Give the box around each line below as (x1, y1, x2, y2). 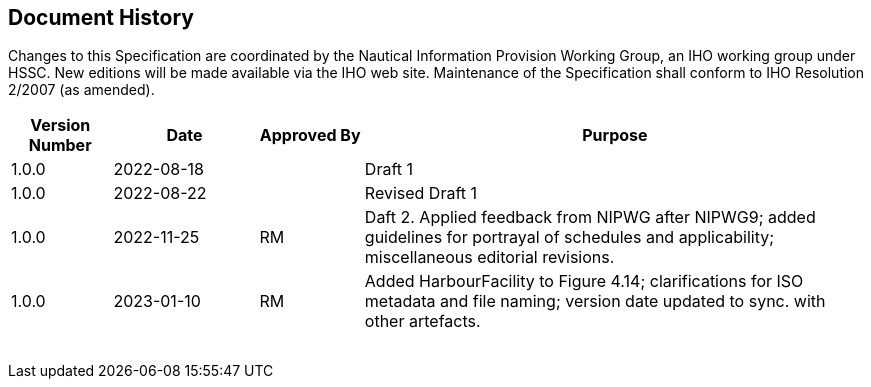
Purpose (582, 125, 648, 146)
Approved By (259, 125, 361, 146)
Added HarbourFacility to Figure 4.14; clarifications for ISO (364, 271, 804, 292)
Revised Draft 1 (364, 183, 478, 204)
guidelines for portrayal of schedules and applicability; (364, 227, 775, 248)
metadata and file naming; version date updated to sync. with (364, 291, 826, 312)
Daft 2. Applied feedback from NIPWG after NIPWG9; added (364, 207, 816, 228)
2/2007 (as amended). (8, 81, 155, 99)
